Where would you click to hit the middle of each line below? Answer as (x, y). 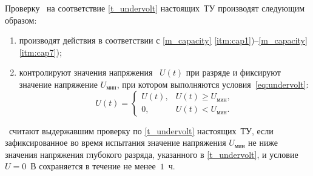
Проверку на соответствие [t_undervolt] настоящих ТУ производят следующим (155, 8)
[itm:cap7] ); (40, 52)
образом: (21, 20)
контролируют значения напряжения (86, 72)
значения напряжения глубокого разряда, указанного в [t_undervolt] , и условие (152, 154)
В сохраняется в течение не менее (93, 166)
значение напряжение (58, 84)
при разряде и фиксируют (233, 72)
